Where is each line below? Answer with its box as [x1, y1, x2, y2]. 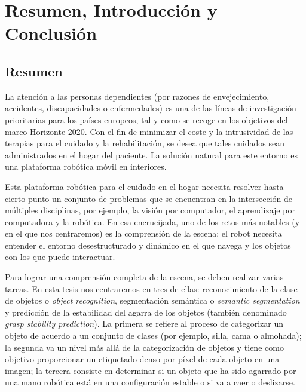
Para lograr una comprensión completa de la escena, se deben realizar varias [5, 271, 284, 283]
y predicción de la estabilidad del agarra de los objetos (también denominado [5, 305, 287, 318]
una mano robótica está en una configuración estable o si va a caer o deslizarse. [5, 376, 295, 388]
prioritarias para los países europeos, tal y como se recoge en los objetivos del [5, 113, 288, 125]
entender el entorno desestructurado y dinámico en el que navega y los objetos [5, 238, 291, 251]
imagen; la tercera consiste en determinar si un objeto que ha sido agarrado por [5, 364, 296, 376]
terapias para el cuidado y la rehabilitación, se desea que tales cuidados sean [5, 137, 285, 149]
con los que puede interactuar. [5, 250, 115, 263]
